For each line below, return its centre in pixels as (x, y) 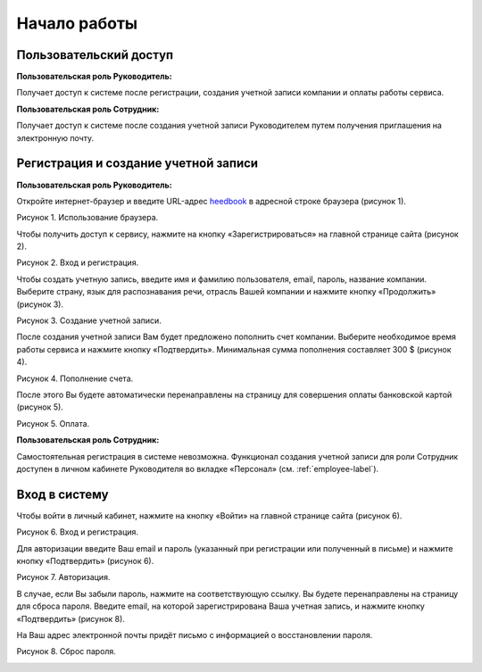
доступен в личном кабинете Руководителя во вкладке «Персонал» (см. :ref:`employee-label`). (198, 469)
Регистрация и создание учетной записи (137, 164)
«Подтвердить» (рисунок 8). (71, 618)
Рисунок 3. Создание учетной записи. (89, 320)
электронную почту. (55, 137)
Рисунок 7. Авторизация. (63, 577)
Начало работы (77, 23)
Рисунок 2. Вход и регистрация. (78, 262)
